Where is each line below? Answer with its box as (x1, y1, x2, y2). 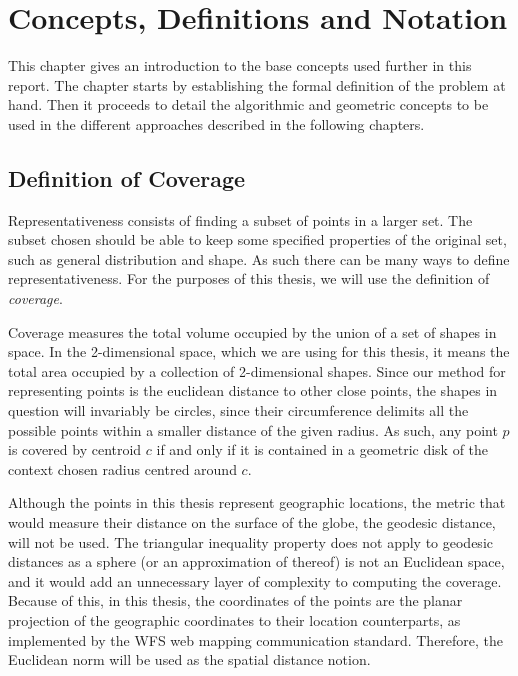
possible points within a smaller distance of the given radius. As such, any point (8, 419, 498, 440)
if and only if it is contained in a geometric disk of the (156, 439, 489, 460)
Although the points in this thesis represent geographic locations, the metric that (8, 492, 506, 513)
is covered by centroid (8, 439, 142, 460)
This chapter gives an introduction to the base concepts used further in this (8, 55, 472, 76)
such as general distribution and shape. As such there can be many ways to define (8, 248, 510, 269)
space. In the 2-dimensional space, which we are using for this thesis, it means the (8, 341, 510, 362)
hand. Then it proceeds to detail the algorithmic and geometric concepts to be (8, 94, 489, 115)
